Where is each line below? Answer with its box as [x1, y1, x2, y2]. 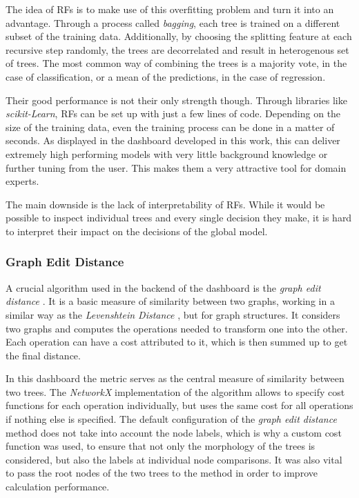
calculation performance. [6, 479, 110, 494]
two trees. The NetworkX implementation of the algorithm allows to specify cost [6, 384, 345, 399]
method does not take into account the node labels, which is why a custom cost [6, 425, 342, 439]
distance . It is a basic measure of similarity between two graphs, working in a [6, 294, 335, 308]
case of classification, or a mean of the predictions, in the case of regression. [6, 69, 326, 83]
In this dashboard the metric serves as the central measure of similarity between [6, 371, 345, 386]
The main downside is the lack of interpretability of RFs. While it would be [6, 197, 325, 211]
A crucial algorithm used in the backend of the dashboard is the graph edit [6, 280, 321, 295]
